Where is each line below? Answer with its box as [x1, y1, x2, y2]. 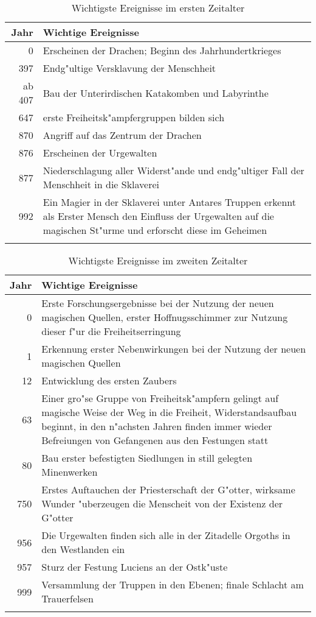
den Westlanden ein [41, 542, 125, 556]
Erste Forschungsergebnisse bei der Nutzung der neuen [41, 296, 274, 310]
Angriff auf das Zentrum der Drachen [43, 128, 202, 142]
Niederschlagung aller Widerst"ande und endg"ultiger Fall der [43, 163, 304, 177]
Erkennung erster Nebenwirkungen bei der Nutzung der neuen [41, 342, 306, 356]
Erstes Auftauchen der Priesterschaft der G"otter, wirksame [41, 482, 295, 496]
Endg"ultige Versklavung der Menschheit [43, 61, 216, 75]
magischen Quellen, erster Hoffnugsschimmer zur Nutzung [41, 310, 288, 324]
